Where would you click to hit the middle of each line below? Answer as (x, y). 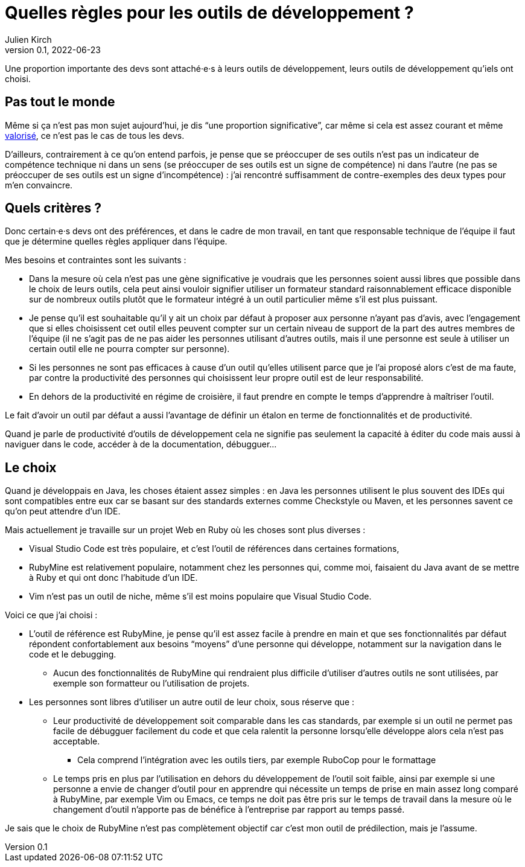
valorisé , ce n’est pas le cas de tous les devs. (95, 135)
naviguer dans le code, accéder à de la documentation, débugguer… (141, 444)
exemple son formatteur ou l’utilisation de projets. (151, 683)
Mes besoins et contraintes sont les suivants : (96, 260)
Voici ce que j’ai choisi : (51, 615)
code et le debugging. (73, 654)
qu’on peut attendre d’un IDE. (63, 511)
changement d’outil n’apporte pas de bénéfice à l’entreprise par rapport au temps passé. (229, 810)
